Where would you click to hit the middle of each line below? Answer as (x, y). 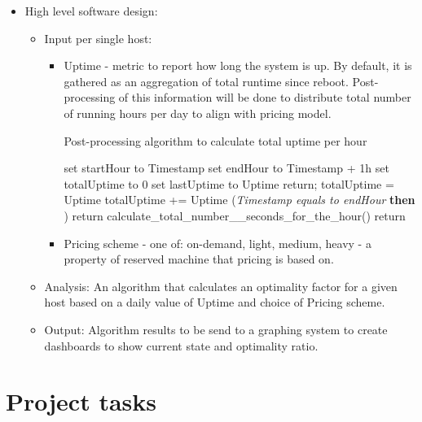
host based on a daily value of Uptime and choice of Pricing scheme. (215, 302)
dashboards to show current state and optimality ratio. (181, 345)
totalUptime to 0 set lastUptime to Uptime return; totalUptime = (229, 183)
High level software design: (91, 11)
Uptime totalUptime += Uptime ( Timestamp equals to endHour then (240, 200)
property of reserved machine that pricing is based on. (199, 259)
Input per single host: (98, 38)
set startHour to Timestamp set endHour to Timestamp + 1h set (226, 168)
